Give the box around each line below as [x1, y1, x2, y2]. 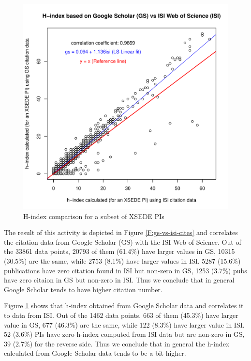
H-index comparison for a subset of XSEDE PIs [23, 211, 164, 221]
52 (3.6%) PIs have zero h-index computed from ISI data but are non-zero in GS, [4, 329, 245, 339]
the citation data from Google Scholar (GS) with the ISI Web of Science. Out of [4, 236, 241, 247]
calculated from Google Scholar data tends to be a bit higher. [4, 348, 186, 358]
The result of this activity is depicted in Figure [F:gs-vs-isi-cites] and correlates [4, 227, 238, 237]
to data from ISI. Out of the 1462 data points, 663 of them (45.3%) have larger [4, 310, 238, 320]
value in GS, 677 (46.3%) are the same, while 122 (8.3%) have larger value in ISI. [4, 319, 245, 330]
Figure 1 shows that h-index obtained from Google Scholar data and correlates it [4, 300, 244, 311]
